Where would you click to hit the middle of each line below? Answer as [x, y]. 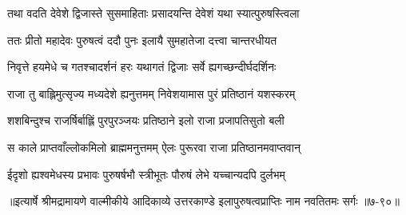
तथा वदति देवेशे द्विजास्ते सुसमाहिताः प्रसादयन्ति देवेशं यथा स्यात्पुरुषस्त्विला [153, 13]
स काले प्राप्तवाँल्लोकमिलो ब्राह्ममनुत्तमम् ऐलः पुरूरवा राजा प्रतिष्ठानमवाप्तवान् [154, 147]
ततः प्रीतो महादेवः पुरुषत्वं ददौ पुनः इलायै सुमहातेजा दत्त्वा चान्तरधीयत [142, 40]
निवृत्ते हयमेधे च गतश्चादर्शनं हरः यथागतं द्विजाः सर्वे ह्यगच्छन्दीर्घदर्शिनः [142, 67]
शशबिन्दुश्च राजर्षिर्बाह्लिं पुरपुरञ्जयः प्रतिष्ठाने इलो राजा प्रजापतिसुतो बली [146, 120]
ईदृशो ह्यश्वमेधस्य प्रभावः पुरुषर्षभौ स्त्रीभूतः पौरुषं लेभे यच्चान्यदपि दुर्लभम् [146, 174]
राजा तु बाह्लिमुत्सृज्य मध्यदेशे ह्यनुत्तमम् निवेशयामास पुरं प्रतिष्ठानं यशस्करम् [151, 93]
